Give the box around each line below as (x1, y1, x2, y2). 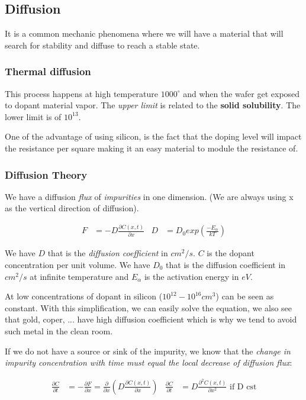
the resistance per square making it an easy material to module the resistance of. (5, 141, 298, 154)
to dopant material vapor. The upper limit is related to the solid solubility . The (5, 99, 301, 111)
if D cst (229, 382, 257, 391)
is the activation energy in (144, 270, 239, 282)
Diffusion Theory (5, 167, 88, 182)
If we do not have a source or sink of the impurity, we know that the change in (5, 344, 291, 357)
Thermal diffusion (5, 64, 91, 79)
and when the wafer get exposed (183, 87, 300, 99)
